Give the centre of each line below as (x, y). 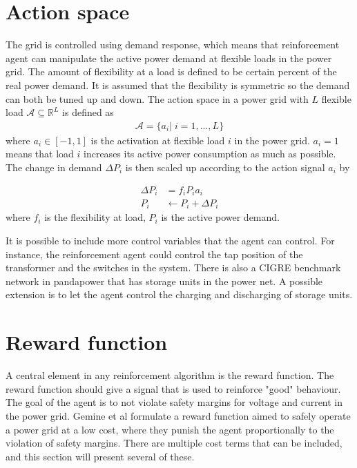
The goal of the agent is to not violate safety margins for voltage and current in (174, 402)
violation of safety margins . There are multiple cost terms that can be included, (174, 443)
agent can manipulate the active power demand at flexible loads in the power (169, 58)
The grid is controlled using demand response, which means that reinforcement (173, 45)
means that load (40, 154)
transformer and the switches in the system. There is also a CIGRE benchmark (173, 267)
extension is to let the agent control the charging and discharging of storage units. (179, 294)
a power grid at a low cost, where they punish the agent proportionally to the (170, 429)
